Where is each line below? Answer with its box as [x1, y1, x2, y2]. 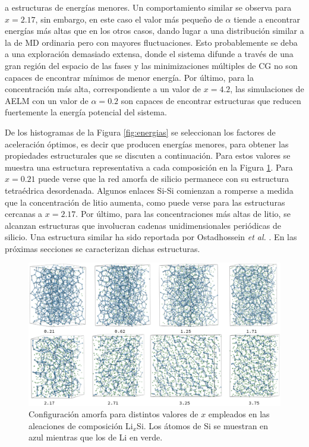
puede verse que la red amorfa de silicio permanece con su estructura [38, 172, 289, 185]
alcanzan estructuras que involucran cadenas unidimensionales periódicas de [5, 219, 281, 231]
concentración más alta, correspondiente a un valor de [5, 83, 201, 95]
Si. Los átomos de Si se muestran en [137, 419, 269, 432]
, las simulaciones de [230, 83, 304, 95]
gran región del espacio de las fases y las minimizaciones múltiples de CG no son [5, 59, 298, 71]
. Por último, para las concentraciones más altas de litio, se [75, 207, 291, 220]
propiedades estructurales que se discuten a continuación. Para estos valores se [5, 149, 291, 162]
